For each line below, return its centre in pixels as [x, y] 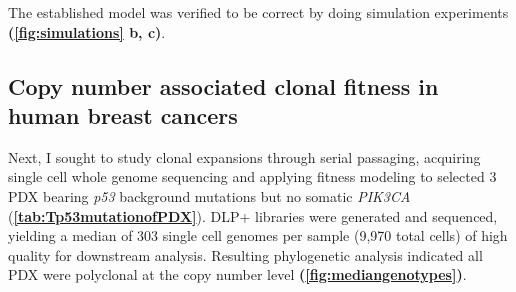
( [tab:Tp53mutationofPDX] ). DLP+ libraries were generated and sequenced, [253, 215]
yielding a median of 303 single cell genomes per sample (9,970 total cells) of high [258, 235]
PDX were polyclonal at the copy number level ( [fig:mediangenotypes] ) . [237, 274]
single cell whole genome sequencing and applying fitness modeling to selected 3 [252, 176]
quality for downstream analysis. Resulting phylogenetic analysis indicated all [245, 254]
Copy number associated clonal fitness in [223, 85]
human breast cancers [123, 114]
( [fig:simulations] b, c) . [87, 31]
